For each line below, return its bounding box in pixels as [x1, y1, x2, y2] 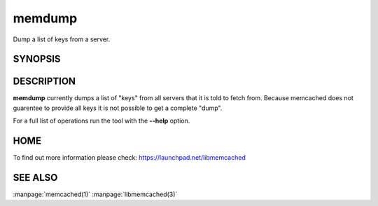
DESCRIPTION [13, 76, 76, 88]
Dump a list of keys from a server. [13, 35, 111, 43]
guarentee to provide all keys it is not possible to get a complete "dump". [13, 104, 223, 112]
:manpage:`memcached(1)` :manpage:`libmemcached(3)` [13, 190, 178, 199]
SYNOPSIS [13, 53, 61, 65]
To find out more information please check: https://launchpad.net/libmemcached [13, 153, 246, 162]
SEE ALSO [13, 172, 58, 184]
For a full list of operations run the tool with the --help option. [13, 116, 190, 125]
